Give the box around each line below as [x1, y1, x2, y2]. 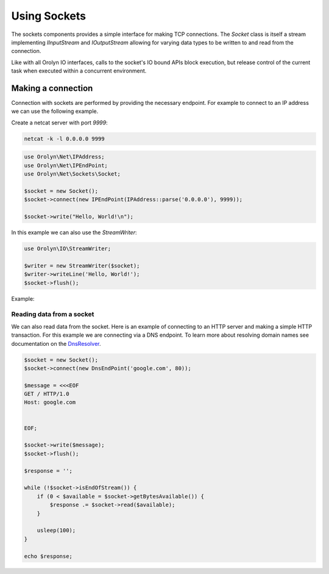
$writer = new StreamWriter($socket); [24, 262, 140, 269]
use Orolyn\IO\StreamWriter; [24, 245, 111, 253]
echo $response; [24, 553, 73, 559]
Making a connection [11, 83, 93, 93]
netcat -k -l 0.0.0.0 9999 [24, 135, 105, 142]
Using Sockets [11, 9, 87, 23]
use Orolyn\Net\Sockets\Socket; [24, 171, 121, 178]
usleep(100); [37, 527, 76, 534]
